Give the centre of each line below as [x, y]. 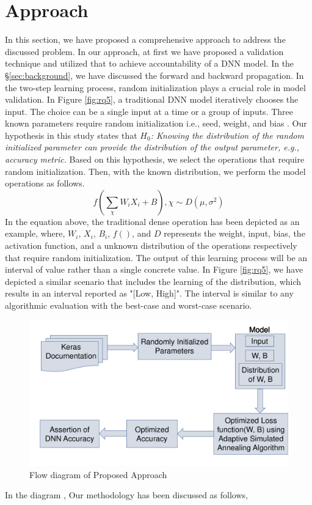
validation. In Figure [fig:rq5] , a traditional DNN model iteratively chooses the [152, 99]
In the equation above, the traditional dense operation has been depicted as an [152, 221]
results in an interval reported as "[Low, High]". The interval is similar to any [149, 293]
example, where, [35, 233]
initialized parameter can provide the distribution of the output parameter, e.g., [152, 147]
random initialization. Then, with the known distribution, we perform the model [155, 171]
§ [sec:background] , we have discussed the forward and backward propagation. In [154, 75]
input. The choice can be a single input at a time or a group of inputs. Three [149, 111]
